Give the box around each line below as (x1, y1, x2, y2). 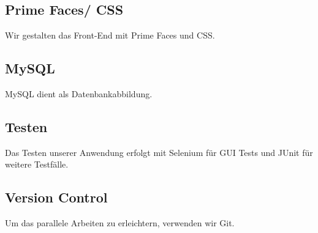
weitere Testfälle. (5, 158, 69, 171)
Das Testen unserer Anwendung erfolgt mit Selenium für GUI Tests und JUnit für (5, 146, 313, 158)
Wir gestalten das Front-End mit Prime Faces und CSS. (5, 29, 215, 42)
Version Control (5, 188, 108, 207)
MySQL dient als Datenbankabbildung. (5, 87, 153, 100)
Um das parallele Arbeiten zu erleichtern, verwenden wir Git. (5, 216, 235, 229)
